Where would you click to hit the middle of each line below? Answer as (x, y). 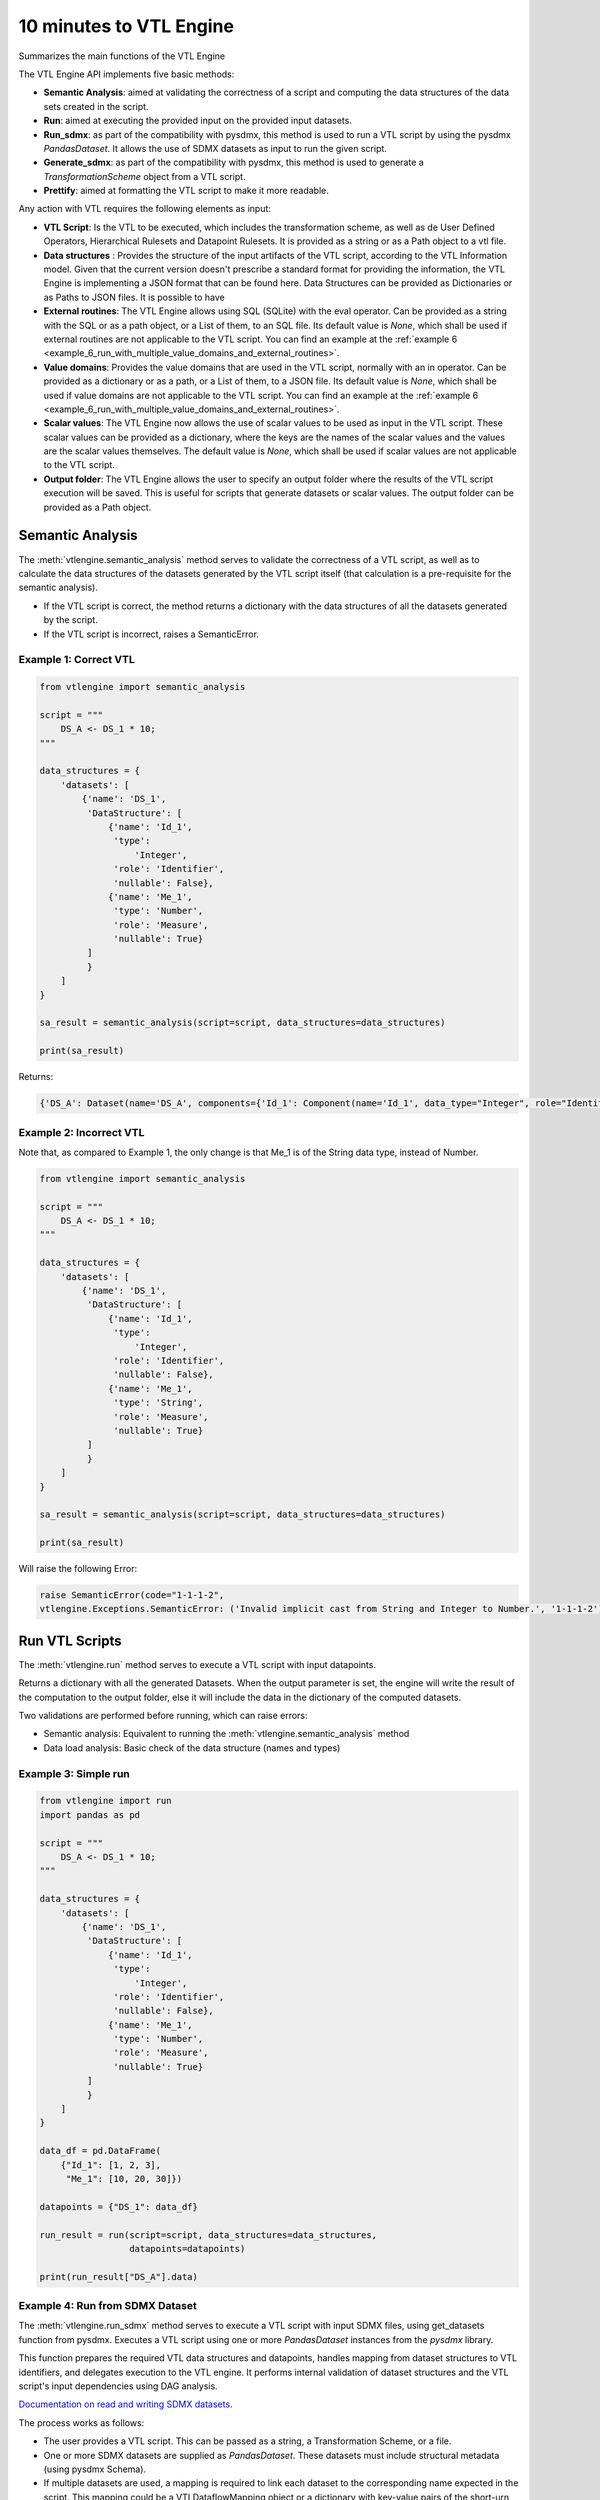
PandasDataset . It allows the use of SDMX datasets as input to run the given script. (215, 148)
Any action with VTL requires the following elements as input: (145, 209)
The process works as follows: (81, 2422)
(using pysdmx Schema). (95, 2469)
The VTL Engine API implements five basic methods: (126, 74)
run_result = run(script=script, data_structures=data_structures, (208, 2234)
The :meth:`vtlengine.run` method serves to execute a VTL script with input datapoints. (197, 1664)
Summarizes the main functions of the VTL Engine (121, 56)
